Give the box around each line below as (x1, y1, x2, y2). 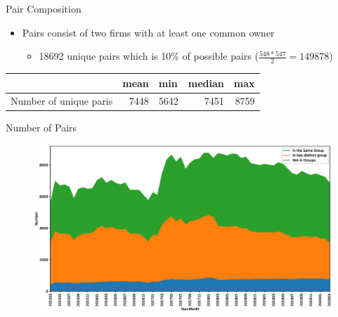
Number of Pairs (6, 120, 77, 135)
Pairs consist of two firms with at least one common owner (22, 25, 275, 39)
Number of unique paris (11, 93, 113, 108)
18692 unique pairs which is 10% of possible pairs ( (39, 48, 259, 63)
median (188, 75, 224, 90)
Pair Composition (6, 1, 82, 15)
